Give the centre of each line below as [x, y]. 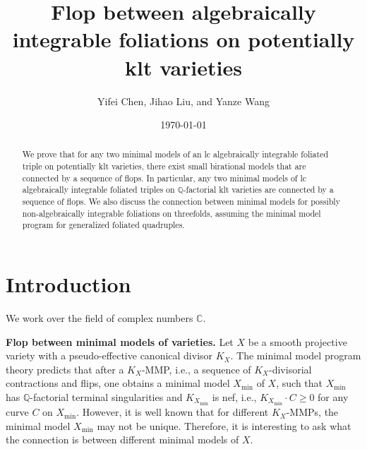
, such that [300, 383]
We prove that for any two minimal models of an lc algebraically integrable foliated [175, 154]
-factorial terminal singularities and [106, 396]
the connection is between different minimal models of [122, 439]
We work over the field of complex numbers [100, 318]
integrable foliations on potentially [183, 39]
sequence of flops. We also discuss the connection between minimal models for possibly [181, 202]
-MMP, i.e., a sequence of [196, 369]
